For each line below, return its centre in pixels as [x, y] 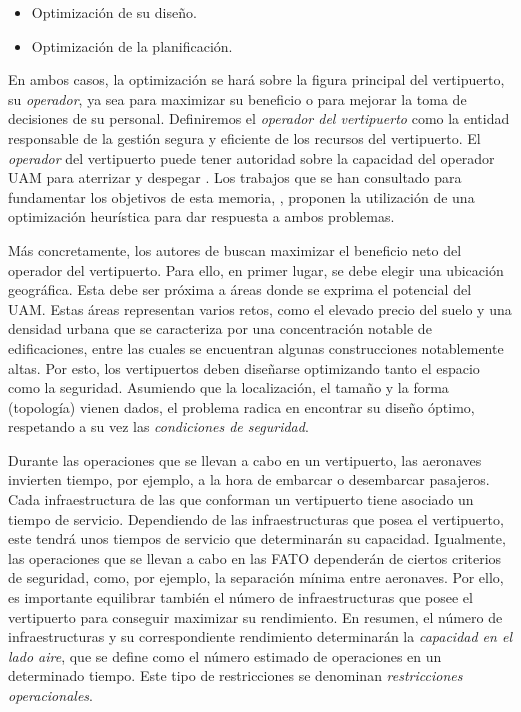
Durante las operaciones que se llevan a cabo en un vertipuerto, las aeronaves [245, 459]
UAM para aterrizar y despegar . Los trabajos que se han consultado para [235, 177]
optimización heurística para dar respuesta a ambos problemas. [201, 216]
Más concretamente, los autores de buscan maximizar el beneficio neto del [235, 249]
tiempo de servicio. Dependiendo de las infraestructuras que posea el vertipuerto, [256, 518]
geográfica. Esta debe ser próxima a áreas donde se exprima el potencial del [240, 289]
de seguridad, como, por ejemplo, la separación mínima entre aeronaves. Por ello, [256, 577]
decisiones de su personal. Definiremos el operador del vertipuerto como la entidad [259, 118]
